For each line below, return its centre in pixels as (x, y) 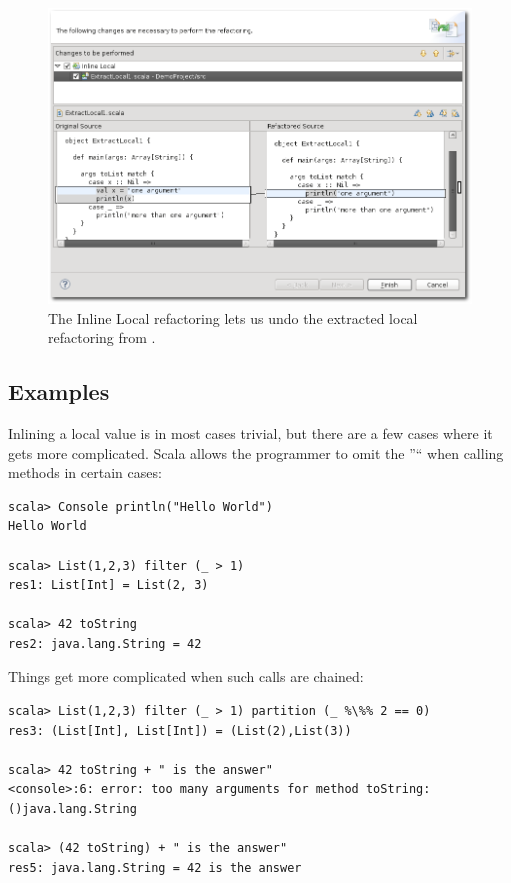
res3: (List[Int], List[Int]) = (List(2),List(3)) (180, 730)
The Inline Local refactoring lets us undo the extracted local (233, 317)
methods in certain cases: (85, 472)
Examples (59, 391)
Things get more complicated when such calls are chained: (186, 676)
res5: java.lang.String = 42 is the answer (155, 867)
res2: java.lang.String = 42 (105, 643)
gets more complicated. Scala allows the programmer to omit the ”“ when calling (256, 452)
